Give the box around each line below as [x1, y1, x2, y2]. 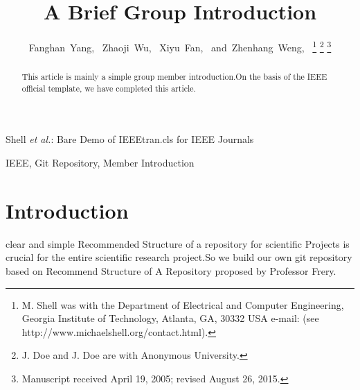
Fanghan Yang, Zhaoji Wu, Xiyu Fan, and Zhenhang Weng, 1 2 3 [28, 38, 332, 54]
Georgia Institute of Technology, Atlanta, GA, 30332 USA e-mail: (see [21, 311, 319, 325]
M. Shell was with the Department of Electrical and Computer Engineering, [21, 297, 344, 312]
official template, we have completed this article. [21, 82, 196, 94]
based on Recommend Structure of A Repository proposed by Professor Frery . [6, 263, 336, 278]
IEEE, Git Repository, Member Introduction [6, 155, 195, 170]
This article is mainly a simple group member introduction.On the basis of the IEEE [21, 71, 327, 83]
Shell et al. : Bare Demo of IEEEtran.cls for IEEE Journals [6, 132, 254, 146]
